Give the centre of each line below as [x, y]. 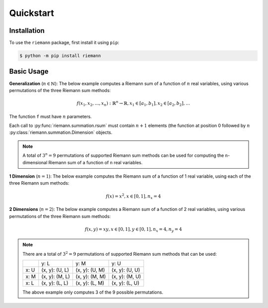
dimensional [35, 162]
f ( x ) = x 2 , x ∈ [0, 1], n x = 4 [134, 196]
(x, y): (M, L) [56, 277]
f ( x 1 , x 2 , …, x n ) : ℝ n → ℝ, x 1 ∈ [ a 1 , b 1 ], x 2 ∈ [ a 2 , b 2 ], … [134, 103]
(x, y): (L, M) [90, 283]
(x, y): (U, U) [126, 270]
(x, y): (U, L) [55, 270]
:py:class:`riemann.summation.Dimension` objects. [61, 132]
